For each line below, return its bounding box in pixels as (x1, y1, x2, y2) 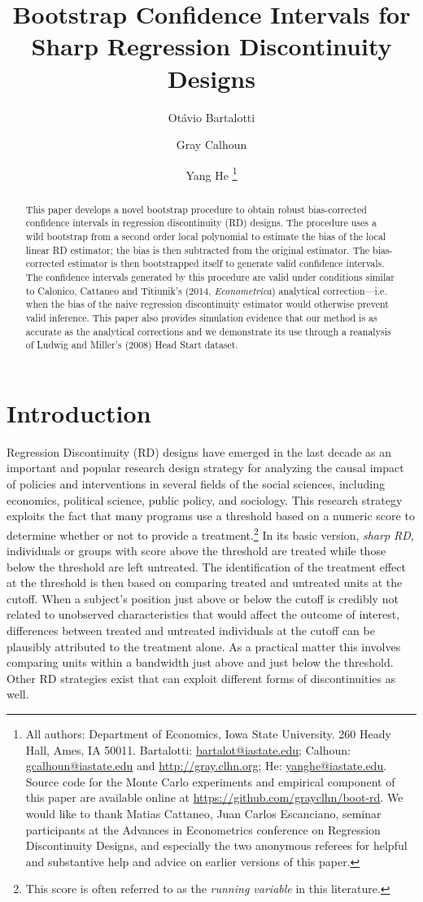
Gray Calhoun (176, 136, 247, 153)
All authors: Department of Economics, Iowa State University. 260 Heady (25, 725, 391, 742)
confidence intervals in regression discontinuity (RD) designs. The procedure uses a (25, 216, 377, 230)
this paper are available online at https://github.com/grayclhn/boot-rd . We (25, 789, 403, 806)
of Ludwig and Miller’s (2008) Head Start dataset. (25, 338, 238, 352)
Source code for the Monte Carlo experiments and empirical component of (25, 773, 395, 790)
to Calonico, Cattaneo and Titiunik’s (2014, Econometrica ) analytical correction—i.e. (25, 283, 387, 297)
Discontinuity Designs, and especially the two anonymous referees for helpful (25, 837, 408, 854)
